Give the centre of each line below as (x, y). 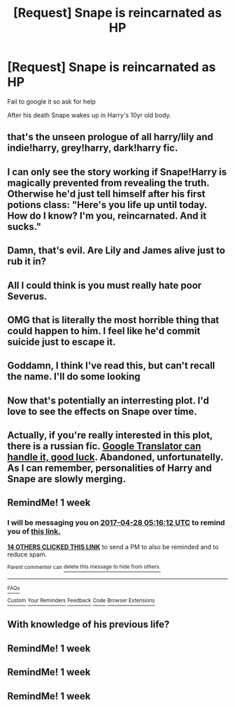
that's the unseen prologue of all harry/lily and (110, 137)
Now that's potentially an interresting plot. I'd (108, 400)
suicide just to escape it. (62, 342)
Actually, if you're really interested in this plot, (110, 435)
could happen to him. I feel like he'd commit (104, 331)
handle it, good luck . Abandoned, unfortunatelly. (115, 457)
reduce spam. (27, 554)
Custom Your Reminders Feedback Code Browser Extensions (81, 600)
